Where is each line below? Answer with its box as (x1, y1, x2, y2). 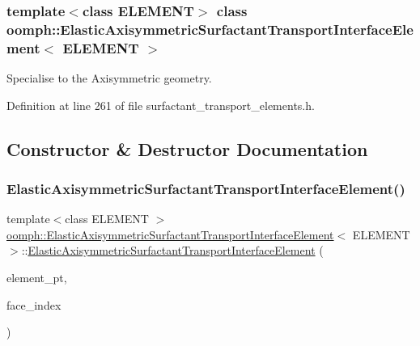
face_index (6, 296, 62, 313)
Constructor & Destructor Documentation (6, 136, 368, 161)
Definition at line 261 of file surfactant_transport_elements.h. (6, 96, 315, 113)
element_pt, (6, 269, 67, 286)
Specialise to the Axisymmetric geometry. (6, 70, 212, 86)
